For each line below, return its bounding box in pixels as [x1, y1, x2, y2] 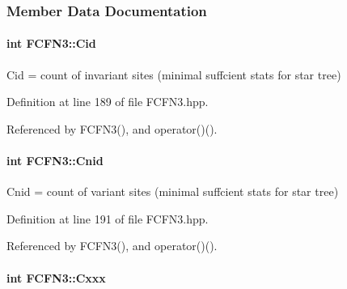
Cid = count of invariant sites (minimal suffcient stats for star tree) [6, 66, 341, 83]
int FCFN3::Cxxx [6, 269, 106, 286]
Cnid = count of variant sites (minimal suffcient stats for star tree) [6, 183, 339, 200]
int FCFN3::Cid [6, 35, 96, 52]
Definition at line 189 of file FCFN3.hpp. [6, 93, 209, 110]
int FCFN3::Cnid [6, 152, 104, 169]
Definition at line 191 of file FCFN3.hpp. [6, 210, 209, 227]
